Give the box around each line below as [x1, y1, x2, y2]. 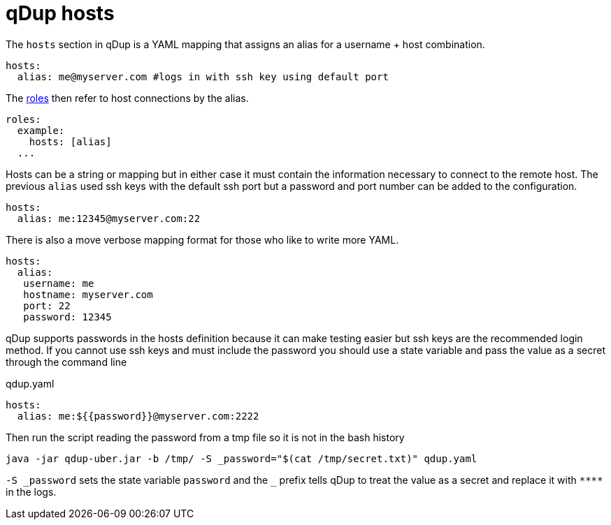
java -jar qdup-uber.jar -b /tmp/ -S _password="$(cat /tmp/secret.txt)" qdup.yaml [6, 452, 477, 464]
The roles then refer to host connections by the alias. [6, 91, 249, 104]
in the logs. [6, 485, 57, 498]
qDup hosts [6, 1, 115, 25]
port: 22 [23, 300, 71, 311]
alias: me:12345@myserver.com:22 [17, 212, 201, 224]
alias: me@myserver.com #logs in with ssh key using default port [17, 71, 389, 82]
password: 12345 [23, 311, 112, 323]
